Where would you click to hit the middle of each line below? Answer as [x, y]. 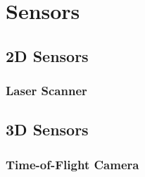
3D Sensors [47, 129]
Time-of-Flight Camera [72, 164]
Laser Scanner [46, 91]
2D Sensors [47, 55]
